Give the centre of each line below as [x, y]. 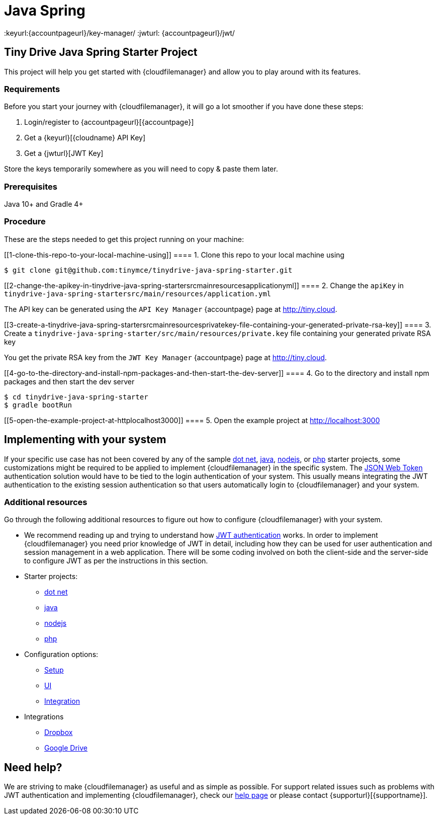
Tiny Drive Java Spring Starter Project [101, 52]
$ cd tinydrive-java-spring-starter [76, 397]
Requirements [32, 89]
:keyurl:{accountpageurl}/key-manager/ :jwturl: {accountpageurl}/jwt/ [119, 33]
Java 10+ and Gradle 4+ [44, 204]
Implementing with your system [85, 440]
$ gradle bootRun [38, 405]
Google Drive [66, 748]
